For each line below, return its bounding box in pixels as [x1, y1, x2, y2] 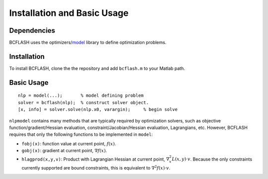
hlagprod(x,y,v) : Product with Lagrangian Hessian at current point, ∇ [21, 156, 170, 162]
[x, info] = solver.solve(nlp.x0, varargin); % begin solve [18, 107, 178, 113]
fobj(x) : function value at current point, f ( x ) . [21, 140, 116, 146]
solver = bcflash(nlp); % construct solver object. [18, 100, 149, 105]
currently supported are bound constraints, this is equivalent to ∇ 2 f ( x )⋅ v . [21, 164, 171, 171]
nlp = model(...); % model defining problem [18, 93, 144, 99]
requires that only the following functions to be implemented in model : [9, 131, 153, 137]
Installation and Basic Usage [9, 7, 129, 18]
